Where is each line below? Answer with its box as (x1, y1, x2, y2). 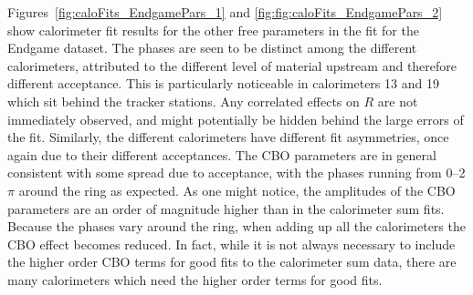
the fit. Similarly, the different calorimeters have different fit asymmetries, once (7, 127, 449, 147)
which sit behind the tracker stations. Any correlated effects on (7, 91, 360, 110)
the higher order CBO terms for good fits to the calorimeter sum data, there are (7, 252, 457, 271)
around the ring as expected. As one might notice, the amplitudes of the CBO (18, 180, 456, 199)
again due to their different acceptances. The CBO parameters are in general (7, 145, 436, 164)
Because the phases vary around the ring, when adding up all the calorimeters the (7, 217, 466, 236)
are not (377, 91, 418, 110)
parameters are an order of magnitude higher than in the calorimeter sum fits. (7, 198, 445, 218)
